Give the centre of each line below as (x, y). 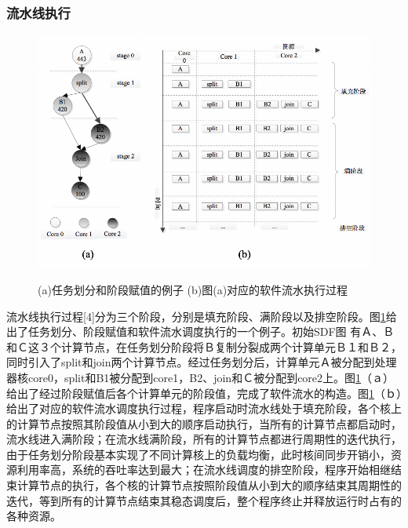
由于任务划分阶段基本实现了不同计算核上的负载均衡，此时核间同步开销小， (199, 454)
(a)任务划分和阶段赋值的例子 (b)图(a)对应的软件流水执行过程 (193, 289)
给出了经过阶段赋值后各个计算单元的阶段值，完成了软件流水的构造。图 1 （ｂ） (204, 393)
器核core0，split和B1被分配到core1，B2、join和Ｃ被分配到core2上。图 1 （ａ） (200, 377)
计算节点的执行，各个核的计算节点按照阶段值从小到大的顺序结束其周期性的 (209, 485)
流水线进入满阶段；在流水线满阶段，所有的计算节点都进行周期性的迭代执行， (204, 439)
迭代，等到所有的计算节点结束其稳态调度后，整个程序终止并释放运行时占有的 (204, 500)
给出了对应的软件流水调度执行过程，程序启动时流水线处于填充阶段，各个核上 (204, 408)
